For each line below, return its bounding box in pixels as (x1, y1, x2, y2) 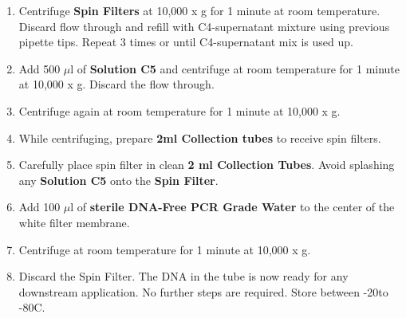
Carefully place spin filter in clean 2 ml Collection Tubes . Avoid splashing (18, 156, 395, 173)
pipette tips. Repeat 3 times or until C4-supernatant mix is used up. (18, 33, 353, 50)
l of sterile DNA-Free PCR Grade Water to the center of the (70, 198, 395, 215)
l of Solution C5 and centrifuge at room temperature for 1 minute (70, 60, 400, 77)
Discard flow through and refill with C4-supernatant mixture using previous (18, 18, 390, 34)
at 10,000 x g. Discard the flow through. (18, 76, 215, 92)
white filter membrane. (18, 214, 130, 230)
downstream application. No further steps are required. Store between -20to (18, 283, 388, 300)
